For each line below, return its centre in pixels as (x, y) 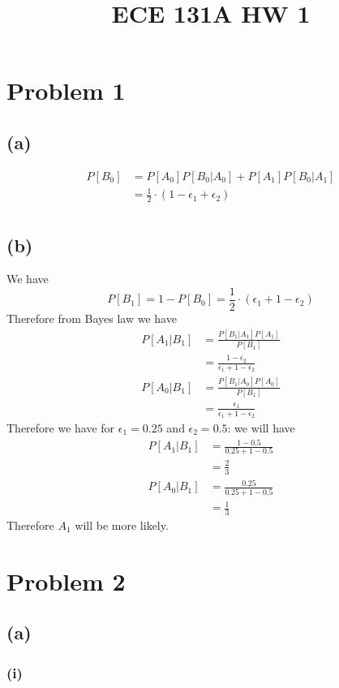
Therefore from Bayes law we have (92, 318)
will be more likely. (122, 525)
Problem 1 (66, 90)
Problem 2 (66, 580)
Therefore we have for (61, 427)
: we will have (261, 427)
